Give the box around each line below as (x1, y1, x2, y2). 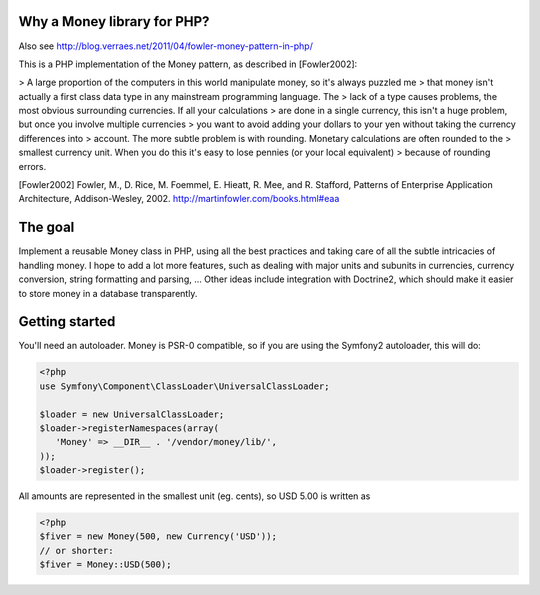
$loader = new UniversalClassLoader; (39, 408, 225, 420)
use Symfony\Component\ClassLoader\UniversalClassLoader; (39, 380, 330, 392)
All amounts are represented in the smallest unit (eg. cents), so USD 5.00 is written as (18, 490, 371, 502)
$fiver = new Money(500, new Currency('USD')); (39, 531, 277, 542)
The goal (18, 219, 75, 236)
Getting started (18, 313, 116, 330)
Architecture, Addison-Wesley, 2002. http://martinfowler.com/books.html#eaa (18, 193, 340, 205)
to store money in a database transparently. (18, 287, 198, 299)
